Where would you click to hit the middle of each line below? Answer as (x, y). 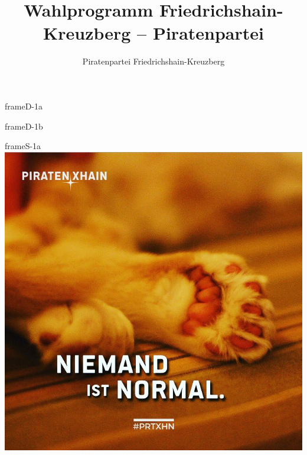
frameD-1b (24, 126)
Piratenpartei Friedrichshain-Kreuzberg (153, 61)
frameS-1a (23, 146)
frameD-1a (24, 106)
